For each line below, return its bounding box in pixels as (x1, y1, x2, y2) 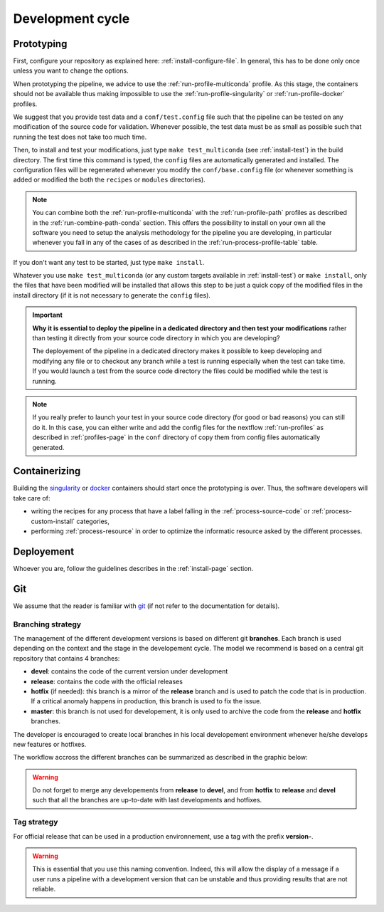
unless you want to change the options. (13, 66, 129, 75)
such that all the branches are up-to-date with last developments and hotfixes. (32, 796, 262, 804)
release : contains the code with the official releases (31, 677, 183, 686)
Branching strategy (13, 619, 82, 629)
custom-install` (31, 517, 75, 525)
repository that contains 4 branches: (13, 654, 120, 662)
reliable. (32, 885, 56, 893)
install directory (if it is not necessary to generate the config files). (13, 290, 211, 299)
